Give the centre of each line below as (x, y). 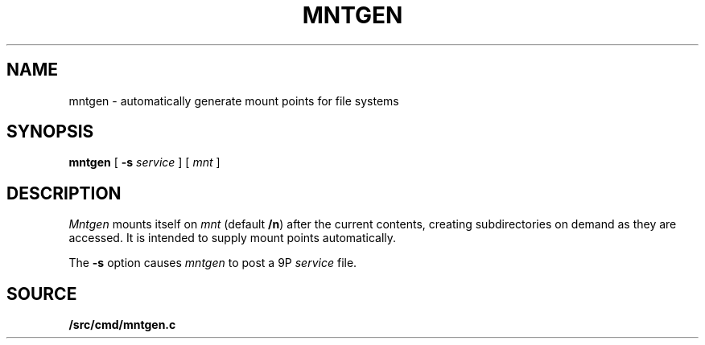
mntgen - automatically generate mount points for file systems (234, 101)
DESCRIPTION (64, 193)
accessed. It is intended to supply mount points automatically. (233, 238)
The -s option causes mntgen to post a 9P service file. (213, 263)
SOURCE (42, 294)
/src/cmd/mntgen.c (122, 325)
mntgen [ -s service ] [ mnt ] (144, 162)
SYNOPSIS (50, 132)
